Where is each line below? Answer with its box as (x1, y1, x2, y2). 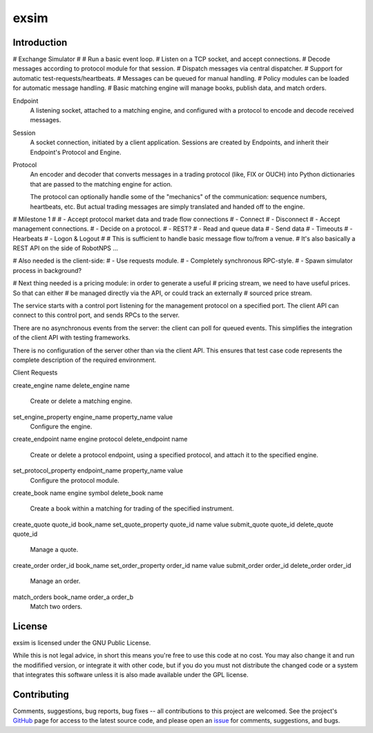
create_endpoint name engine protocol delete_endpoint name (12, 435, 188, 444)
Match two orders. (30, 602, 83, 611)
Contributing (12, 688, 69, 701)
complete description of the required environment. (12, 356, 157, 364)
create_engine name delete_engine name (12, 381, 131, 390)
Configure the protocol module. (30, 476, 120, 484)
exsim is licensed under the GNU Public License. (12, 638, 151, 647)
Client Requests (12, 368, 58, 377)
